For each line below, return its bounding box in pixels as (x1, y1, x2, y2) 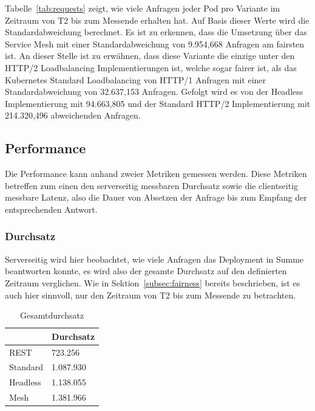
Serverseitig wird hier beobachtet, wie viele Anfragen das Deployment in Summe (5, 252, 304, 265)
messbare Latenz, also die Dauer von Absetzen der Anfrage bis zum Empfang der (5, 191, 307, 204)
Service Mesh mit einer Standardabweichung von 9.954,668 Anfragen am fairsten (5, 37, 305, 50)
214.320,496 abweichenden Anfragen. (5, 109, 141, 122)
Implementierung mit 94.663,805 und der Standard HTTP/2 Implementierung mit (5, 97, 311, 109)
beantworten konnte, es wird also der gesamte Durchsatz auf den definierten (5, 264, 287, 277)
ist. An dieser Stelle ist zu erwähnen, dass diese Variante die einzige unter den (5, 49, 295, 62)
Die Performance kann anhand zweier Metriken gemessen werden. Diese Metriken (5, 167, 307, 180)
